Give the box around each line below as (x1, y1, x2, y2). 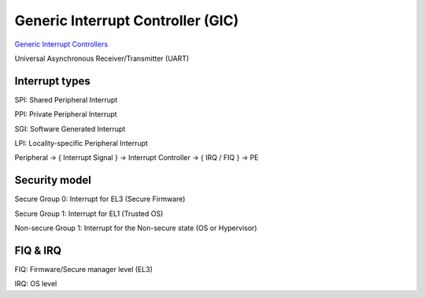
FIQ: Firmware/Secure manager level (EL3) (14, 265, 153, 274)
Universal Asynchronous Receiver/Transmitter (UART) (14, 54, 190, 63)
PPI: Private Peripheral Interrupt (14, 110, 117, 119)
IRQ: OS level (14, 279, 57, 289)
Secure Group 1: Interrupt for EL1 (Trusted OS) (14, 209, 164, 218)
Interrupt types (14, 74, 91, 88)
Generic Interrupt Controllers (14, 39, 109, 49)
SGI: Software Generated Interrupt (14, 124, 126, 133)
